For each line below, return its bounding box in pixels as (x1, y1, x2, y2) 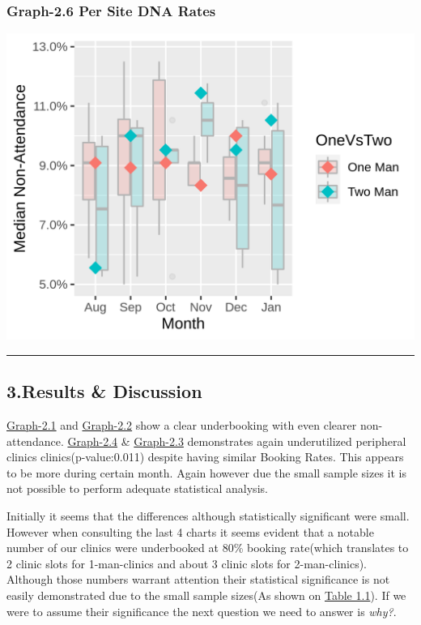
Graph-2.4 (67, 432, 118, 449)
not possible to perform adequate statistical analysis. (6, 480, 268, 497)
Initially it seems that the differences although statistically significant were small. (6, 507, 410, 524)
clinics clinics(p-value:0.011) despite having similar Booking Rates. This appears (6, 448, 404, 465)
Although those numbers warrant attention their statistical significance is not (6, 571, 390, 588)
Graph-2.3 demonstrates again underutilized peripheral (134, 432, 406, 449)
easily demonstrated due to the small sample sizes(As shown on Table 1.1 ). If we (6, 586, 406, 603)
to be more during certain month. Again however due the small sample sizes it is (6, 464, 406, 481)
